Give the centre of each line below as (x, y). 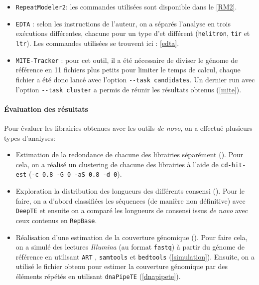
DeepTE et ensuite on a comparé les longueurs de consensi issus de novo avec (132, 210)
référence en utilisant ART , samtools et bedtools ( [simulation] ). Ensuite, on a (135, 256)
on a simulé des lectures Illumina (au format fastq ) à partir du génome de (130, 247)
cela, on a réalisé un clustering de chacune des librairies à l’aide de (117, 164)
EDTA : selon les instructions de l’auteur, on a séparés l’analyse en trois (123, 23)
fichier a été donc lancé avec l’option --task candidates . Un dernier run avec (135, 79)
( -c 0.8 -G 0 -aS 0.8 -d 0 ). (75, 174)
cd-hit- (233, 165)
